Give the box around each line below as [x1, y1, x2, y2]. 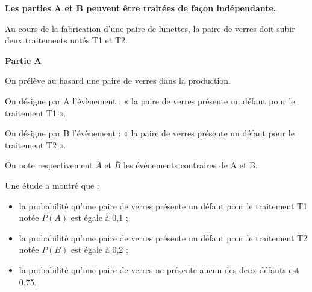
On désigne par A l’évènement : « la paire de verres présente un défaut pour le [5, 94, 295, 107]
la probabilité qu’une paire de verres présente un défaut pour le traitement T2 [19, 231, 308, 244]
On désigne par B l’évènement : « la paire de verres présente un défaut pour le [5, 127, 295, 139]
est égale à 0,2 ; [70, 243, 128, 256]
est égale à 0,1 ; [70, 211, 128, 224]
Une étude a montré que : [5, 179, 99, 191]
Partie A [5, 54, 42, 66]
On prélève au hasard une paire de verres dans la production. [5, 74, 231, 87]
